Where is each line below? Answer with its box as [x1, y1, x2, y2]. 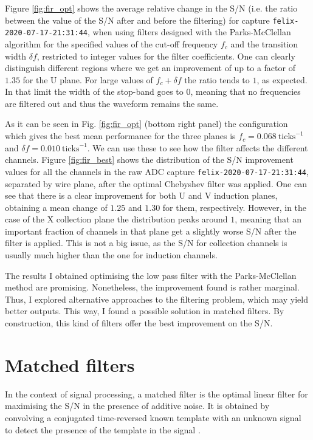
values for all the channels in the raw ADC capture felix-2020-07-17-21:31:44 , [5, 165, 309, 177]
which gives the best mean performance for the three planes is [5, 129, 236, 142]
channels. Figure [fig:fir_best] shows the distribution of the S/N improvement [5, 153, 294, 166]
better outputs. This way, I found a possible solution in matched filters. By [5, 304, 284, 317]
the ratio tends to [184, 73, 250, 86]
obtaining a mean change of [5, 201, 108, 213]
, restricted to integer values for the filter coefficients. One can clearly [36, 49, 295, 62]
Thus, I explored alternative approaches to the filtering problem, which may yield [5, 292, 308, 305]
